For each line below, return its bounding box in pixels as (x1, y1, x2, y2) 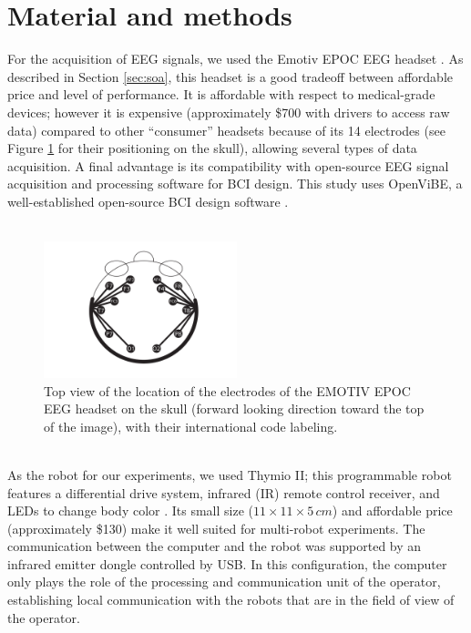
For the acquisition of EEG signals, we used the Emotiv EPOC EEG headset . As (7, 49, 464, 68)
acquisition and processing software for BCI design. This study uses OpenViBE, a (7, 174, 463, 193)
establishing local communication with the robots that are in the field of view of (7, 590, 455, 609)
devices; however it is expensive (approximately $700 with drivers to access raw (7, 102, 450, 121)
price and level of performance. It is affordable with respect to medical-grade (7, 85, 435, 104)
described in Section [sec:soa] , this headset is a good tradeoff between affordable (7, 66, 454, 86)
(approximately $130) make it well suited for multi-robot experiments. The (7, 518, 425, 537)
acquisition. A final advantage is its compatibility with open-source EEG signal (7, 156, 449, 175)
